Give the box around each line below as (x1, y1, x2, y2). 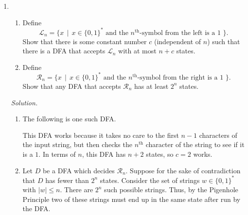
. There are (60, 184, 93, 195)
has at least (134, 81, 169, 91)
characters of (199, 130, 237, 140)
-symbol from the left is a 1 (140, 29, 221, 36)
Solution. (11, 97, 38, 107)
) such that (207, 36, 240, 46)
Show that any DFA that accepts (22, 81, 121, 91)
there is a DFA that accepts (22, 46, 106, 56)
